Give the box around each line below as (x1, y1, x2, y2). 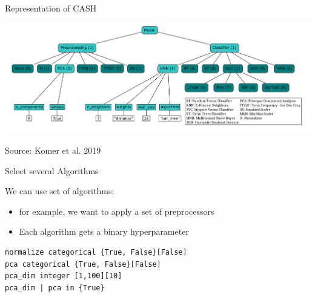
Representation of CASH (5, 2, 97, 14)
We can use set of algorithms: (5, 184, 114, 197)
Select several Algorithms (5, 164, 99, 177)
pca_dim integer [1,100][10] (5, 272, 122, 281)
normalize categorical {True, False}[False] (5, 247, 187, 256)
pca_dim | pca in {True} (5, 283, 105, 292)
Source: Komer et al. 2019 (5, 143, 101, 156)
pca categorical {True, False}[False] (5, 259, 161, 269)
